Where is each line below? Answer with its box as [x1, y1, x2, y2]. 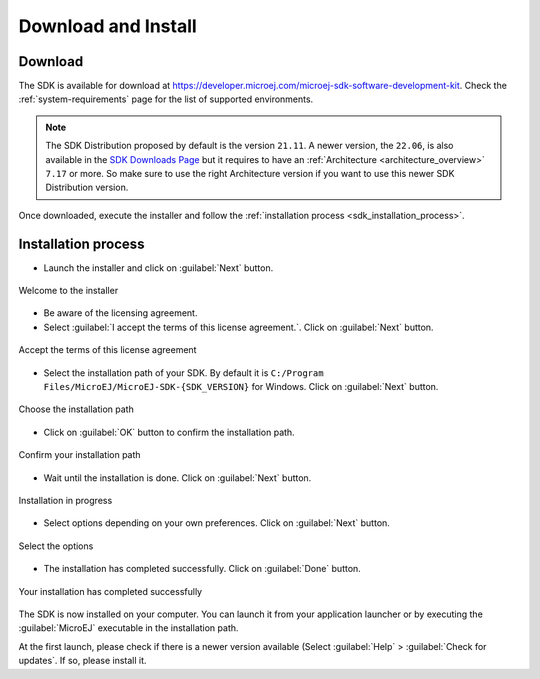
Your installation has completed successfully [18, 585, 203, 597]
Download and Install [18, 15, 197, 37]
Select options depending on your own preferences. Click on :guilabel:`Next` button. [43, 517, 390, 529]
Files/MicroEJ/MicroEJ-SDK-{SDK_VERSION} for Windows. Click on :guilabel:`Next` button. [43, 381, 439, 393]
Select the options [18, 540, 94, 552]
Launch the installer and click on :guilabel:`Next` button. [43, 261, 274, 274]
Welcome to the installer [18, 285, 119, 297]
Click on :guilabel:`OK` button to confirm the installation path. [43, 426, 295, 438]
